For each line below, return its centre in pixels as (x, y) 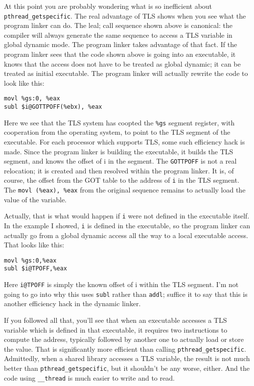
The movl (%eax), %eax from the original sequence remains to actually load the (125, 190)
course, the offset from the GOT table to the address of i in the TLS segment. (122, 180)
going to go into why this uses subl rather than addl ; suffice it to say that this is (126, 294)
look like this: (24, 83)
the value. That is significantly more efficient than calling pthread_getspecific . (125, 349)
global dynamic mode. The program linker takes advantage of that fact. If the (121, 44)
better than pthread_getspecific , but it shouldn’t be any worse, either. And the (127, 368)
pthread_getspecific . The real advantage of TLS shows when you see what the (125, 15)
